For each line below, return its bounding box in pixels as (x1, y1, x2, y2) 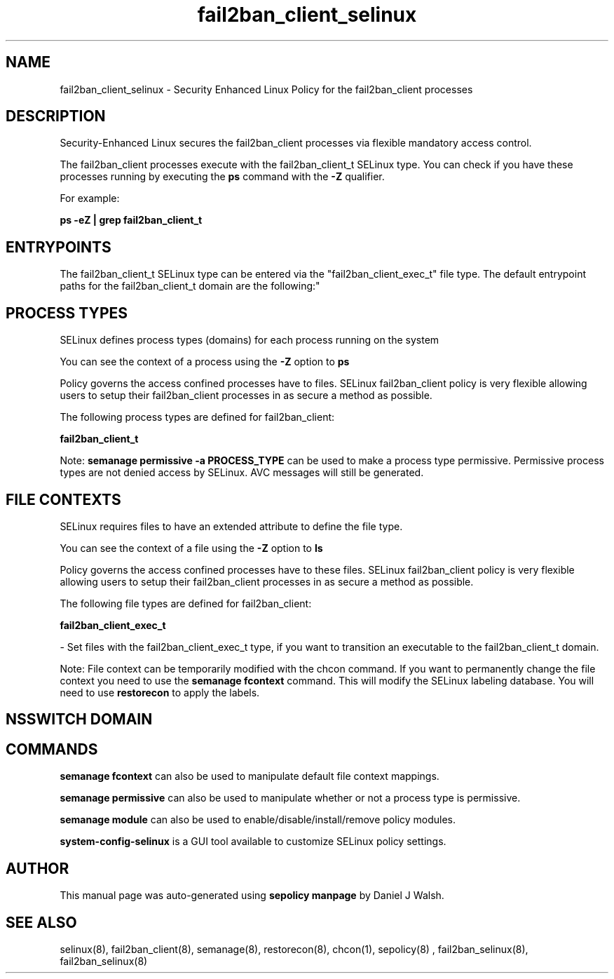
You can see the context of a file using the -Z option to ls (60, 541, 323, 554)
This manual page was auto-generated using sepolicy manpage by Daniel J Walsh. (60, 889, 444, 902)
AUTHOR (6, 859, 69, 877)
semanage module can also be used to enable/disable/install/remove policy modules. (60, 813, 456, 826)
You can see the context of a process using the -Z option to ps (60, 356, 350, 368)
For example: (60, 192, 120, 205)
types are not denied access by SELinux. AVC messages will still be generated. (60, 466, 424, 479)
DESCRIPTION (6, 107, 106, 126)
